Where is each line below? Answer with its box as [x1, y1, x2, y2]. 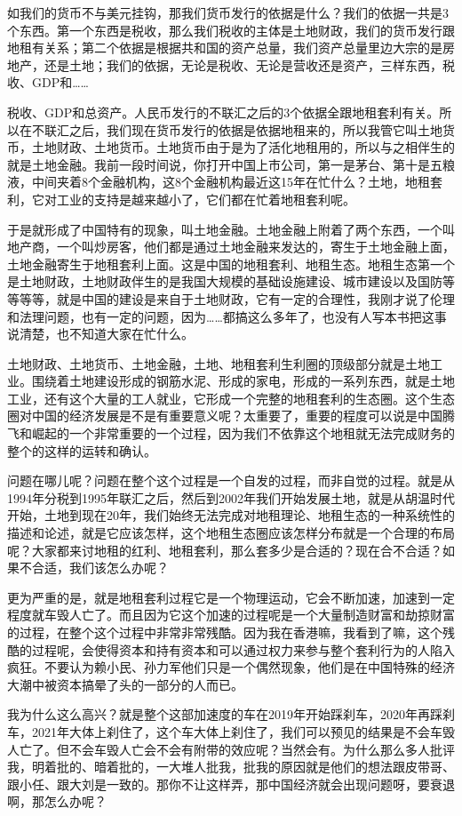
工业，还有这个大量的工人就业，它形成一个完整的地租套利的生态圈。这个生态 [7, 388, 455, 407]
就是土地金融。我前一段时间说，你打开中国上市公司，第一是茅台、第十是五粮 [7, 155, 455, 173]
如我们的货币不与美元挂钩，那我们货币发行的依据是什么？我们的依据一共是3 [7, 4, 449, 21]
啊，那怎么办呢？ [7, 792, 107, 811]
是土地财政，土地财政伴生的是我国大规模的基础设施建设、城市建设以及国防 [7, 272, 442, 291]
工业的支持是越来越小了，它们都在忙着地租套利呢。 [56, 189, 355, 208]
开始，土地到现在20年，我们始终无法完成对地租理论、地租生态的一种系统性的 [7, 506, 455, 524]
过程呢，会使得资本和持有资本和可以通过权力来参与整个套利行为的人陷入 [31, 640, 455, 659]
